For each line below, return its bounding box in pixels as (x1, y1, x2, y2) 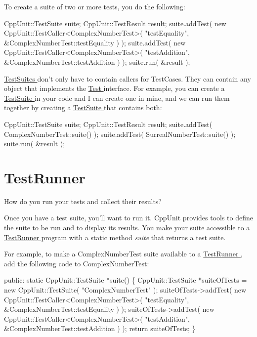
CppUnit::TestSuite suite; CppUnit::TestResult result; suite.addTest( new (4, 18, 226, 28)
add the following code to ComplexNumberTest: (4, 258, 149, 268)
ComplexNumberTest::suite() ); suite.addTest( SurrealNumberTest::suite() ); (4, 128, 236, 139)
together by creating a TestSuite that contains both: (4, 102, 162, 113)
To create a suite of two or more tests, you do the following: (4, 1, 185, 11)
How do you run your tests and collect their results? (4, 196, 162, 206)
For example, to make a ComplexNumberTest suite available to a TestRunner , (4, 249, 243, 259)
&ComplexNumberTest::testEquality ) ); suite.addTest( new (4, 37, 186, 47)
